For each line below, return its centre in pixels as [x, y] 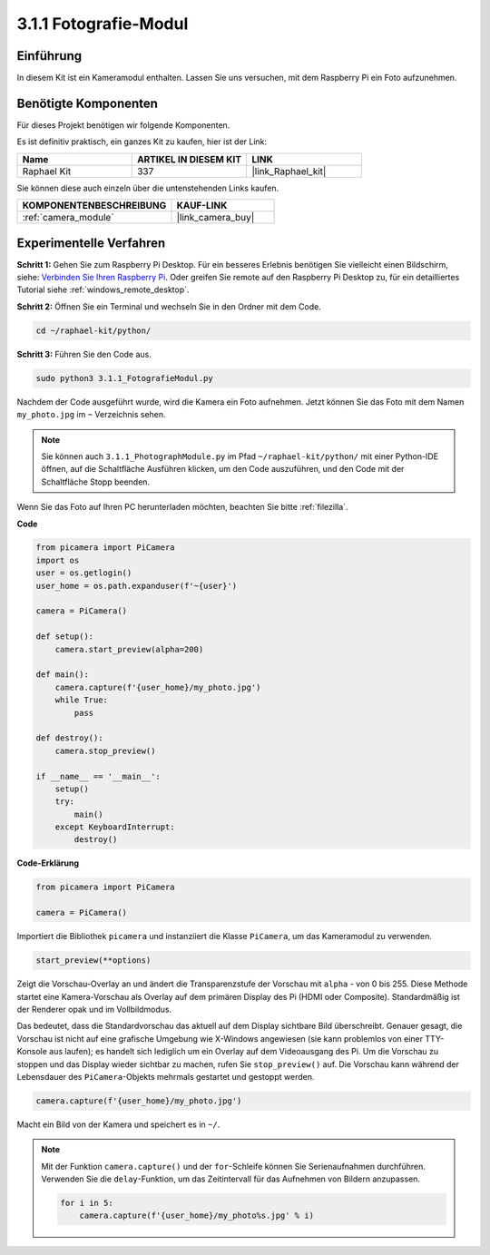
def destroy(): [69, 738]
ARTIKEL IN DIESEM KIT [189, 159]
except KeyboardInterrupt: [115, 827]
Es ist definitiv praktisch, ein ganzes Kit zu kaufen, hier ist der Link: [142, 142]
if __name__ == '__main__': [98, 776]
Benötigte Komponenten [88, 103]
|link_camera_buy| [216, 218]
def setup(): [65, 637]
